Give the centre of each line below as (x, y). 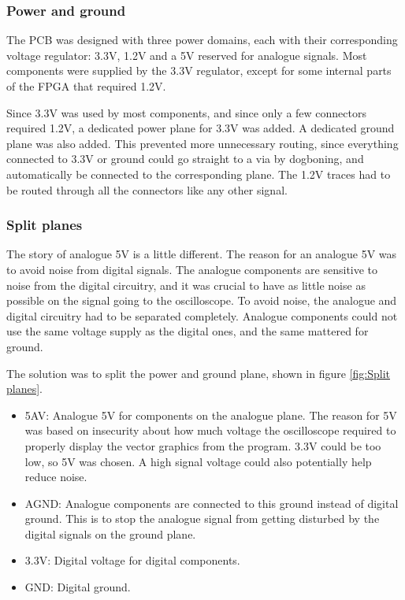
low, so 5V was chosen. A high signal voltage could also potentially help (198, 461)
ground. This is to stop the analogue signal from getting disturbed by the (202, 519)
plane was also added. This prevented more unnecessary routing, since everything (202, 143)
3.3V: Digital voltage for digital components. (132, 560)
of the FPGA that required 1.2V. (86, 86)
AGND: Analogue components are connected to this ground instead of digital (212, 503)
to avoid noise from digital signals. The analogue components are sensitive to (192, 269)
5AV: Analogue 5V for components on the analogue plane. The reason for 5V (211, 415)
